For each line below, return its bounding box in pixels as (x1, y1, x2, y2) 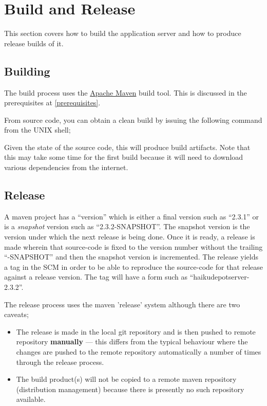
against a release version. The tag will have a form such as (4, 271, 188, 282)
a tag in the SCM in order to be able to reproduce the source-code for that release (4, 261, 263, 272)
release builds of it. (4, 38, 64, 48)
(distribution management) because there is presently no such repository (16, 383, 244, 394)
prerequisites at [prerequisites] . (4, 97, 101, 108)
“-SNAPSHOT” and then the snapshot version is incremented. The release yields (4, 251, 259, 262)
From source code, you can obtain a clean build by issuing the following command (4, 114, 262, 125)
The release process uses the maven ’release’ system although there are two (4, 299, 240, 309)
